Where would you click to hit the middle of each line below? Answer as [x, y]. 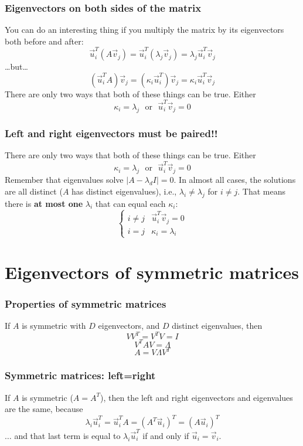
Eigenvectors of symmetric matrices [152, 272]
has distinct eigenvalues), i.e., [124, 191]
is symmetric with [54, 326]
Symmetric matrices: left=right [80, 375]
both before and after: [44, 41]
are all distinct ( [34, 191]
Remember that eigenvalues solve [64, 180]
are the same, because [44, 409]
